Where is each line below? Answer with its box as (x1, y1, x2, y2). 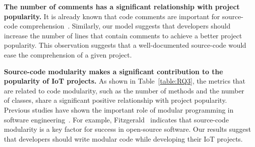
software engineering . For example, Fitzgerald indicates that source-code (4, 114, 229, 124)
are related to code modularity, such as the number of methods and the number (4, 85, 245, 95)
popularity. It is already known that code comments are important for (4, 11, 220, 21)
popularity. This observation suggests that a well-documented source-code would (4, 40, 247, 50)
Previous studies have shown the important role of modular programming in (4, 104, 234, 115)
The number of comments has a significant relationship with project (4, 1, 240, 11)
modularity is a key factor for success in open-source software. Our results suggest (4, 124, 251, 134)
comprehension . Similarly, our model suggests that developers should (20, 21, 230, 31)
